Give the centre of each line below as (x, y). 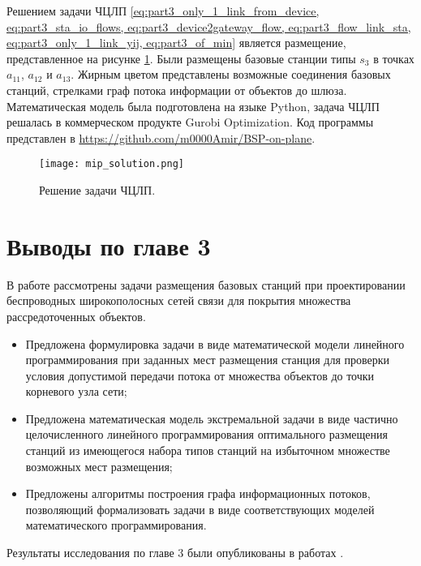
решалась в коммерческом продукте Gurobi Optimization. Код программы (190, 122)
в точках (394, 58)
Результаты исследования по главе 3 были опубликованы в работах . (175, 553)
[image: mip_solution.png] (112, 164)
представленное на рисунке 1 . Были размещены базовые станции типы (181, 58)
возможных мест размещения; (99, 466)
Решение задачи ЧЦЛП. (97, 190)
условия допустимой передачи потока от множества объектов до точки (200, 375)
